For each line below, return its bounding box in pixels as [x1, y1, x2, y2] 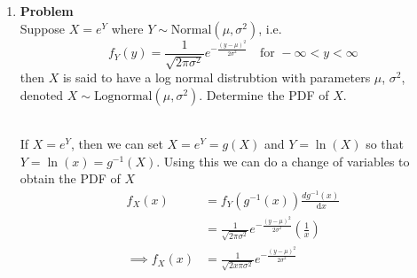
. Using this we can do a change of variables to [156, 151, 410, 170]
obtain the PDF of [20, 169, 121, 188]
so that [366, 135, 405, 153]
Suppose [20, 19, 66, 37]
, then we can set [71, 135, 163, 153]
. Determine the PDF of [199, 85, 329, 104]
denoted [20, 85, 64, 104]
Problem [20, 2, 74, 19]
